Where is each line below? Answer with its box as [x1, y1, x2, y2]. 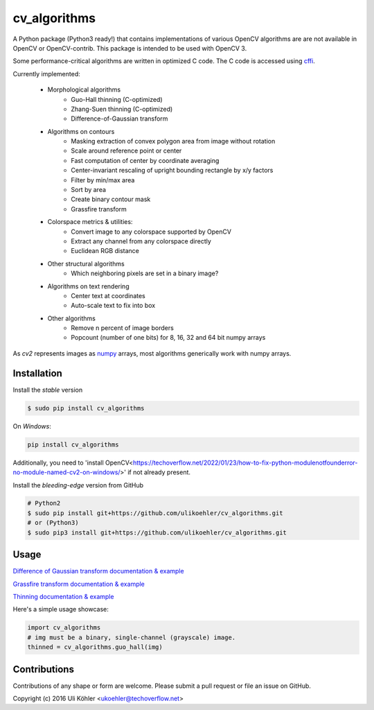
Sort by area [71, 186, 107, 194]
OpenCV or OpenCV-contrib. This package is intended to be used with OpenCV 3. [12, 44, 247, 52]
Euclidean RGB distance [71, 247, 140, 255]
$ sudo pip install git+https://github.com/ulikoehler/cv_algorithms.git [27, 509, 283, 517]
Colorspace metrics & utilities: [47, 218, 133, 226]
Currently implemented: [12, 69, 80, 78]
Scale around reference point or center [71, 146, 182, 155]
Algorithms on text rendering [47, 282, 130, 291]
